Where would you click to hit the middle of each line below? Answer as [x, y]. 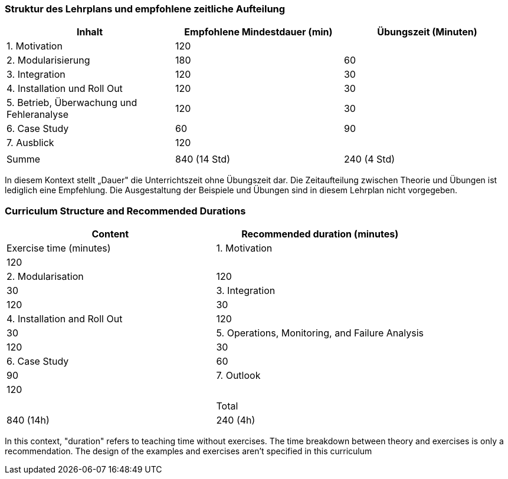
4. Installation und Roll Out [65, 89]
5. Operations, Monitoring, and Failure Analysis [320, 333]
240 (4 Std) [369, 159]
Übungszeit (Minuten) [427, 32]
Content [110, 234]
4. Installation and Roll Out [65, 319]
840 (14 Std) [202, 159]
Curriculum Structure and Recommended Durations [125, 211]
